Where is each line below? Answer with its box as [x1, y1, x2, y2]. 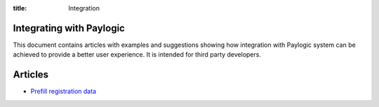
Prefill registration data [30, 87, 97, 96]
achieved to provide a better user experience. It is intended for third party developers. [13, 50, 261, 59]
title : [13, 4, 27, 12]
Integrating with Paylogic [13, 22, 126, 34]
